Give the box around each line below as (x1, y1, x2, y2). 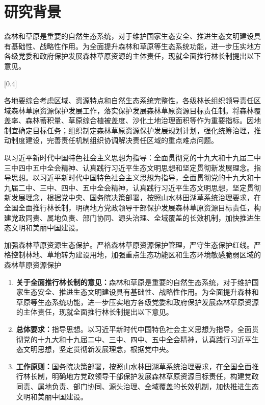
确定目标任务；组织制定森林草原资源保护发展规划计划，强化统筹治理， (18, 125, 254, 135)
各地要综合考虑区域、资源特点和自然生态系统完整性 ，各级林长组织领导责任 (4, 95, 254, 106)
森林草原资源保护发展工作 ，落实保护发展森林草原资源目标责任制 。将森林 (11, 105, 254, 115)
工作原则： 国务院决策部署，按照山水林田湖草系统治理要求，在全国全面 (16, 361, 252, 371)
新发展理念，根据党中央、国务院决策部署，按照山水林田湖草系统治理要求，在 (4, 192, 261, 203)
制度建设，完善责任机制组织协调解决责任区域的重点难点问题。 (11, 135, 218, 146)
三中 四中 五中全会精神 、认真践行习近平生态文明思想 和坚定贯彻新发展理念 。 (4, 162, 254, 173)
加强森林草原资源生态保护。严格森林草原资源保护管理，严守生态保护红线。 (4, 239, 254, 250)
